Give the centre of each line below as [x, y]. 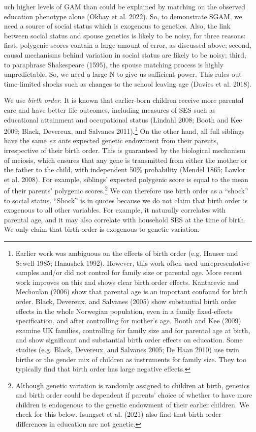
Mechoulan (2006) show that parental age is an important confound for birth [131, 292]
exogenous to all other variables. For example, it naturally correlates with [115, 210]
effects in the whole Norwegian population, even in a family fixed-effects [124, 311]
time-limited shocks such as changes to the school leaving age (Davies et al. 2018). [128, 83]
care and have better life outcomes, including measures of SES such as [110, 109]
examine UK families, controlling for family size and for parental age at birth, [133, 330]
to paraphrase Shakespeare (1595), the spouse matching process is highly [114, 64]
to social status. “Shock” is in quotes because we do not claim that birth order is [126, 200]
